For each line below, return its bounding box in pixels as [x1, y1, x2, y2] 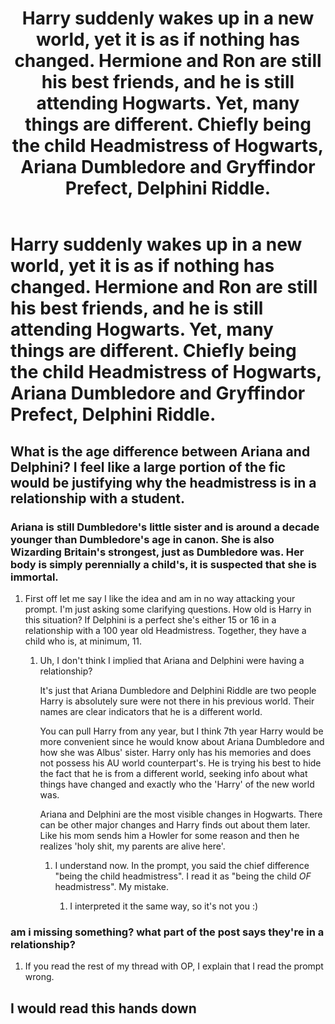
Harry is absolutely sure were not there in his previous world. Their [39, 695, 315, 707]
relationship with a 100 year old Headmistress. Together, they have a [24, 624, 307, 636]
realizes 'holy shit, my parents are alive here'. [39, 840, 226, 852]
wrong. [24, 971, 55, 983]
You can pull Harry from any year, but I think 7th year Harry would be [39, 725, 324, 737]
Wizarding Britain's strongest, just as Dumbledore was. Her [10, 545, 305, 559]
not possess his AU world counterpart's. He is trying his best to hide [39, 757, 322, 769]
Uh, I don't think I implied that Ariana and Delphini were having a [39, 654, 305, 666]
